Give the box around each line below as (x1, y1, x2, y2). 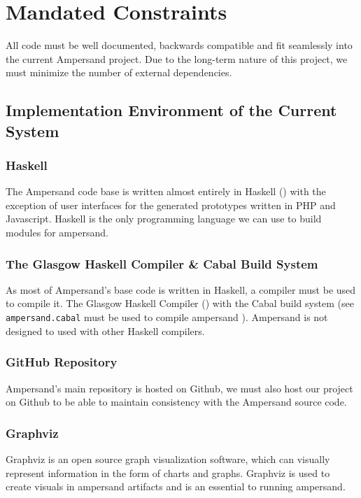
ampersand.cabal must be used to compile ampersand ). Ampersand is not (6, 310, 328, 325)
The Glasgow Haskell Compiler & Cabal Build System (6, 255, 318, 272)
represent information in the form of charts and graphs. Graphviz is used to (6, 465, 330, 480)
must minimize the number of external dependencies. (6, 65, 232, 80)
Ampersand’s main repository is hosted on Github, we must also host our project (6, 380, 353, 395)
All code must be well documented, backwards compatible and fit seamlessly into (6, 38, 353, 52)
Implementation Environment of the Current (6, 99, 337, 121)
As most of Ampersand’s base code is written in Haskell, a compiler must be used (6, 282, 356, 297)
